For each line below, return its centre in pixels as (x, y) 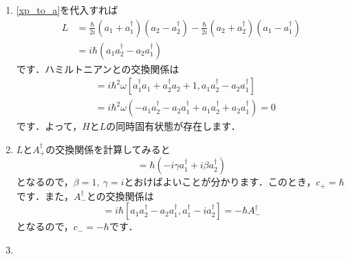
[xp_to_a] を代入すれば (67, 10)
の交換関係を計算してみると (108, 149)
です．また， (45, 195)
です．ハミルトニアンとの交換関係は (98, 68)
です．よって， (49, 126)
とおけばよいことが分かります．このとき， (220, 182)
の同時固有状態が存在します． (173, 126)
